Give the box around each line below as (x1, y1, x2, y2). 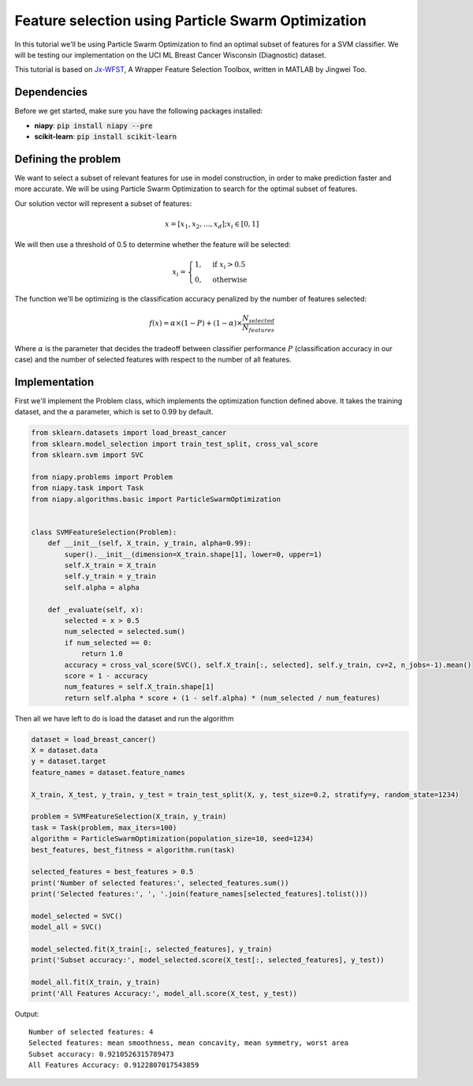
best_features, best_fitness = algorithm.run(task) (31, 845, 236, 854)
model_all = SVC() (31, 923, 102, 931)
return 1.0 (80, 650, 124, 658)
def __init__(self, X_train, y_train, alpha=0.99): (47, 539, 252, 548)
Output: (14, 1009, 39, 1018)
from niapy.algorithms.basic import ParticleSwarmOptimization (31, 494, 281, 504)
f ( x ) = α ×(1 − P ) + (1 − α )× (149, 319, 243, 328)
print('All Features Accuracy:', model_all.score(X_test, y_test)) (31, 989, 298, 998)
